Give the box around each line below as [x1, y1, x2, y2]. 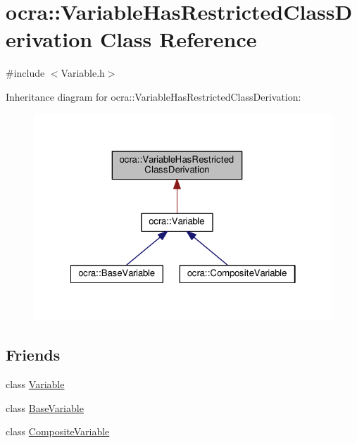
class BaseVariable [6, 400, 84, 415]
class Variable [6, 377, 65, 392]
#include [6, 65, 45, 80]
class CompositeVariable [6, 424, 110, 439]
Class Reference [99, 25, 257, 54]
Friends [6, 344, 61, 366]
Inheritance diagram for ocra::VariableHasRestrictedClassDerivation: [6, 89, 301, 104]
